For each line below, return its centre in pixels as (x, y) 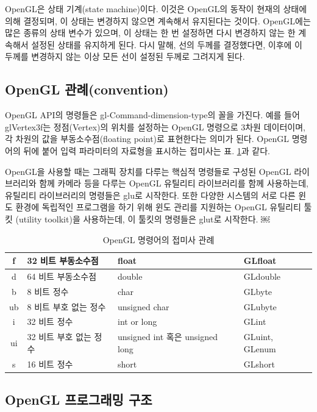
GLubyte (260, 306)
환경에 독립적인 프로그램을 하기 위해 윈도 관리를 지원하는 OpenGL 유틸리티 (158, 207)
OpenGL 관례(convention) (87, 89)
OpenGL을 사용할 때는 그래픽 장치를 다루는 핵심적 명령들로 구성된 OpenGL (148, 171)
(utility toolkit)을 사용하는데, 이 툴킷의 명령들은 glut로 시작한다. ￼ (143, 218)
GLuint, (258, 337)
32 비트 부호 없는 (59, 337)
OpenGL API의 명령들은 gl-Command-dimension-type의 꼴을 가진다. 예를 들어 (152, 115)
